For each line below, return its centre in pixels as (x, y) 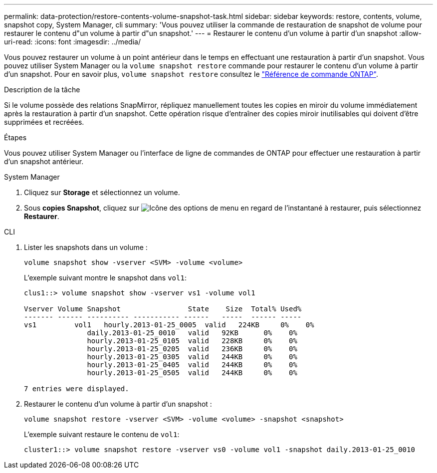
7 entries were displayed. (77, 389)
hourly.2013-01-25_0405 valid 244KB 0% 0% (192, 365)
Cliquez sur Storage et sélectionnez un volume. (102, 192)
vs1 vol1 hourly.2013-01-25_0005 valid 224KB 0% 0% (169, 325)
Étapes (15, 137)
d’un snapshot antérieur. (44, 161)
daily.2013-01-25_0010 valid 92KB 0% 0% (192, 333)
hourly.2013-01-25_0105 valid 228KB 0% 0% (192, 341)
